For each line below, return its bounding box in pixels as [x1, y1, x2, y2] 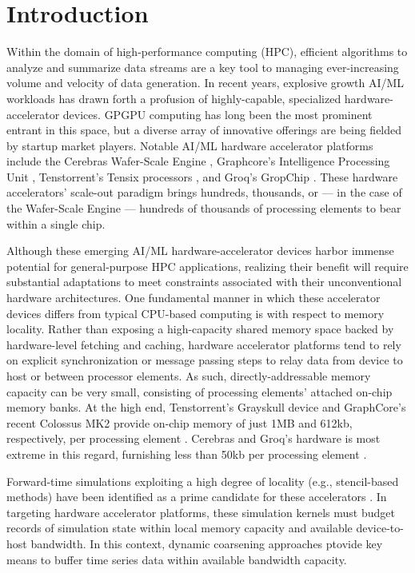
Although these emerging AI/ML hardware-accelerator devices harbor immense [6, 242, 394, 259]
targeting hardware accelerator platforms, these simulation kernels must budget [6, 503, 395, 520]
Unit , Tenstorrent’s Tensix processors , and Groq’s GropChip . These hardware [6, 168, 398, 185]
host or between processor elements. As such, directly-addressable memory [6, 368, 371, 384]
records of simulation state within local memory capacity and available [6, 519, 353, 536]
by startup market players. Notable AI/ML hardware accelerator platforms [6, 137, 373, 153]
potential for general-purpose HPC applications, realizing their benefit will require [6, 257, 409, 274]
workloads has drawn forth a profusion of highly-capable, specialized [6, 90, 341, 106]
